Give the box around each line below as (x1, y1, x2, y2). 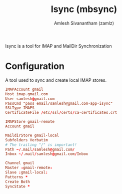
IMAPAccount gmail (5, 87, 43, 92)
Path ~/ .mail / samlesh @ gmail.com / (5, 147, 75, 152)
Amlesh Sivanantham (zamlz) (54, 20, 114, 26)
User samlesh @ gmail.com (5, 96, 55, 101)
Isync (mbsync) (50, 4, 117, 15)
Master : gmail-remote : (5, 165, 52, 170)
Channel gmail (5, 160, 35, 166)
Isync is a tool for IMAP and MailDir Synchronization (5, 43, 112, 49)
